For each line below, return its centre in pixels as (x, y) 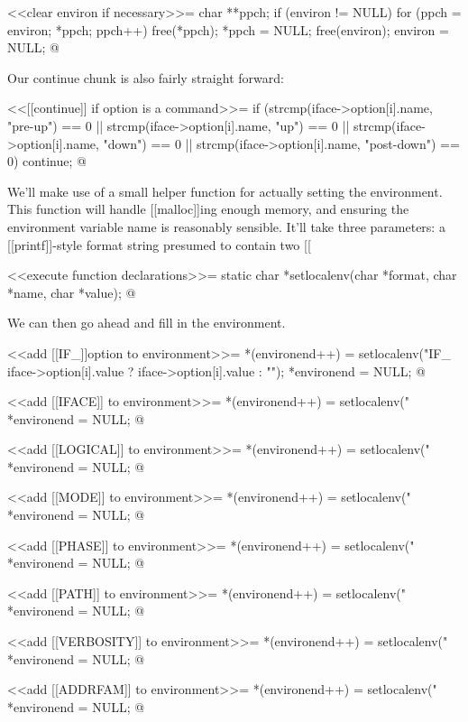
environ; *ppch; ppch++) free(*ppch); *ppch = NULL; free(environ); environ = (228, 29)
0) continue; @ (47, 161)
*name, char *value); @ (72, 292)
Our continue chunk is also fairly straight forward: (146, 77)
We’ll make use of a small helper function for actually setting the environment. (225, 191)
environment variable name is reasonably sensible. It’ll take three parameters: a (226, 226)
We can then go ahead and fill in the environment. (147, 323)
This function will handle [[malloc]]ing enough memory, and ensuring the (208, 209)
